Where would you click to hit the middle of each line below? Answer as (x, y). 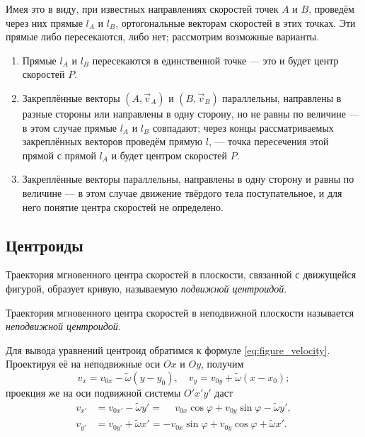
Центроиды (45, 245)
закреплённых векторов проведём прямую (112, 141)
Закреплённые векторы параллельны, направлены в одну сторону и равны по (188, 179)
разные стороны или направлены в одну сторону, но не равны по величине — (191, 113)
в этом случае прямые (70, 127)
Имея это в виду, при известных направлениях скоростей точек (142, 8)
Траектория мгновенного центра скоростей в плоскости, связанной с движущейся (181, 274)
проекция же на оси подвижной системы (93, 392)
